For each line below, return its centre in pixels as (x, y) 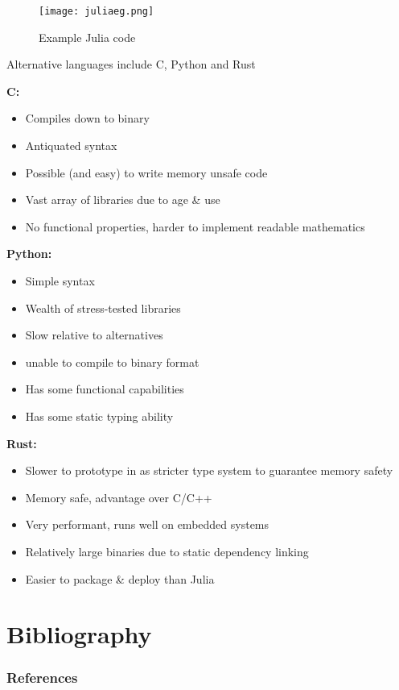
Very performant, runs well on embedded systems (147, 524)
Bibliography (79, 634)
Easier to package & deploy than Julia (120, 578)
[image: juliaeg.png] (97, 11)
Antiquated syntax (71, 145)
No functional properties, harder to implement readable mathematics (195, 226)
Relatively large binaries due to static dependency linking (167, 551)
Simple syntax (60, 281)
